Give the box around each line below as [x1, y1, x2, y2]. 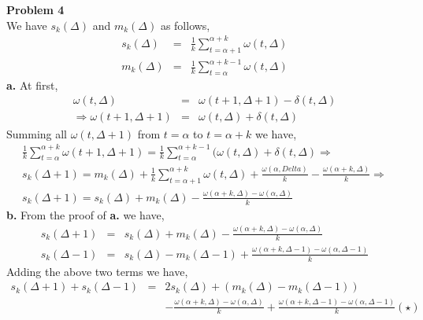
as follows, [160, 17, 210, 33]
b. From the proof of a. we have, [6, 206, 165, 223]
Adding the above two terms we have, [6, 263, 188, 279]
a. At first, [6, 76, 58, 93]
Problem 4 [6, 2, 65, 17]
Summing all [6, 125, 68, 142]
